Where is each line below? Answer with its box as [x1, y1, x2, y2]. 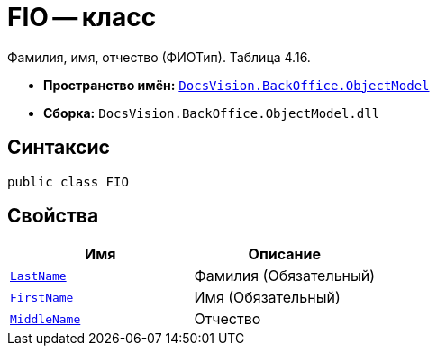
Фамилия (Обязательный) [194, 267, 376, 285]
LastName [10, 268, 67, 283]
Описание [248, 245, 321, 264]
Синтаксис [7, 136, 110, 159]
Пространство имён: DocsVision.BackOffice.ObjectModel [43, 77, 430, 93]
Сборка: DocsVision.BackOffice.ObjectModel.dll [43, 104, 380, 121]
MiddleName [10, 312, 81, 326]
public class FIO [7, 174, 129, 189]
